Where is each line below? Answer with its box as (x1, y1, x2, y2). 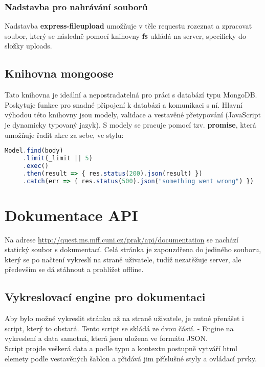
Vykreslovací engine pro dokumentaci (5, 289, 206, 305)
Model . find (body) (5, 147, 63, 155)
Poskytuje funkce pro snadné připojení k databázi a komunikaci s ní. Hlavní (5, 99, 242, 110)
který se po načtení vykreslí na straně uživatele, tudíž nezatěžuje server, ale (5, 254, 241, 264)
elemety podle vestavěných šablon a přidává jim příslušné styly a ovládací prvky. (5, 353, 257, 363)
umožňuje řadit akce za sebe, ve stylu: (5, 129, 124, 140)
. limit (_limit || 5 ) (23, 155, 93, 162)
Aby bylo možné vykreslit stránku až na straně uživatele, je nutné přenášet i (5, 313, 244, 324)
